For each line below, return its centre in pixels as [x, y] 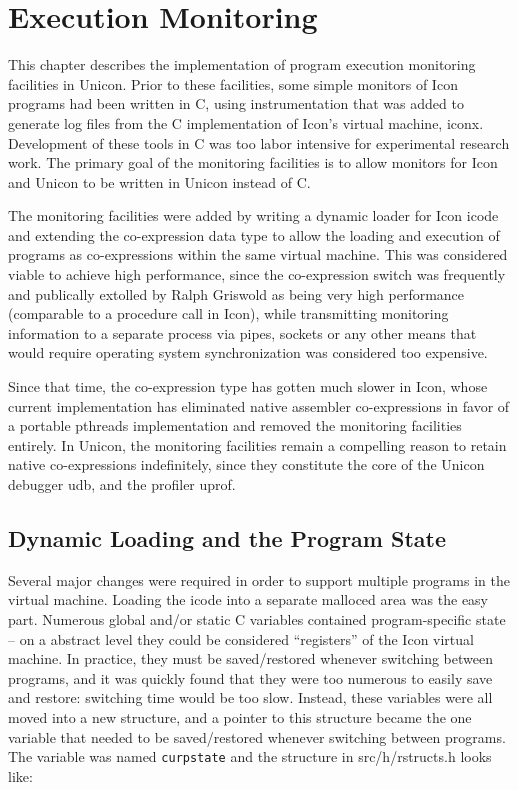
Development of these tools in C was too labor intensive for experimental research [259, 142]
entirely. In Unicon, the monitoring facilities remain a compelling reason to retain [257, 444]
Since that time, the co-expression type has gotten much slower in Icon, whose [248, 386]
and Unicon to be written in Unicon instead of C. [159, 181]
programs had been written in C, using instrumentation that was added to [236, 103]
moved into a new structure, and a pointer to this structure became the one [240, 716]
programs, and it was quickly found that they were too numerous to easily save [250, 677]
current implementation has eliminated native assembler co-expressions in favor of [259, 405]
